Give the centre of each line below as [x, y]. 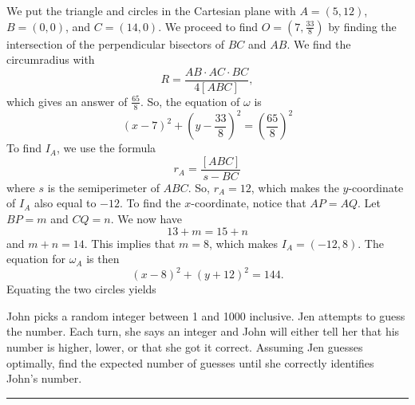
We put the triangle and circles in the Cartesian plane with [151, 10]
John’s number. [44, 378]
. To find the [150, 203]
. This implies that [130, 243]
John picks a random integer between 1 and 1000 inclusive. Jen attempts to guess [206, 315]
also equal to [65, 203]
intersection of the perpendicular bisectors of [116, 43]
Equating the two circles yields [81, 289]
